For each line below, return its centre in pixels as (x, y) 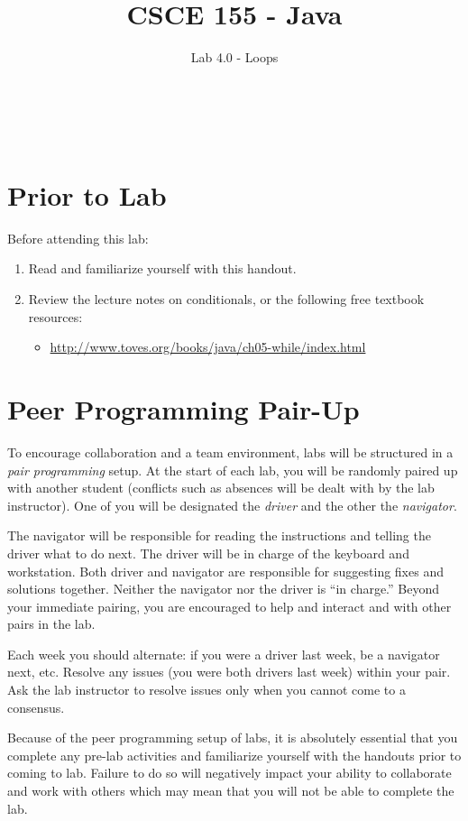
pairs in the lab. (51, 624)
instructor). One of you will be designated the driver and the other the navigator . (232, 505)
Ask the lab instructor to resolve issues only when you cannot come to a (206, 690)
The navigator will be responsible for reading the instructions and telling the (219, 535)
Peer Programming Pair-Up (184, 409)
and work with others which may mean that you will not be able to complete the (231, 791)
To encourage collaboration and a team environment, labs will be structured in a (230, 452)
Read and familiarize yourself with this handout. (162, 268)
